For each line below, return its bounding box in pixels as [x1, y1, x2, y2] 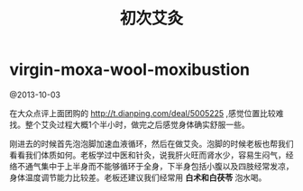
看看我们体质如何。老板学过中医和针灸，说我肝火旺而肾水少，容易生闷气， [9, 150, 286, 160]
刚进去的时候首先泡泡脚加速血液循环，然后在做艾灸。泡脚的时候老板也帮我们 [9, 138, 294, 149]
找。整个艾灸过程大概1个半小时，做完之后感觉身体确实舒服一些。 [9, 119, 250, 130]
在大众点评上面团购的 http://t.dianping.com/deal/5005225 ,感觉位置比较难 [9, 107, 284, 118]
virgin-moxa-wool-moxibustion [9, 59, 251, 80]
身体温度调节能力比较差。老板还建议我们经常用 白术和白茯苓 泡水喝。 [9, 172, 267, 183]
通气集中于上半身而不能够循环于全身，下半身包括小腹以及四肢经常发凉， [24, 160, 294, 171]
